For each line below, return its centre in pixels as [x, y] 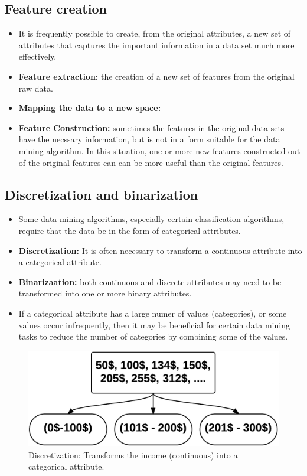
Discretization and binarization [102, 194]
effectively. [37, 56]
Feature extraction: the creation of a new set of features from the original [156, 76]
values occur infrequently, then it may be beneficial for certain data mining [154, 325]
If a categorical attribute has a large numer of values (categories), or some [153, 313]
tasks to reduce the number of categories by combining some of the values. [153, 336]
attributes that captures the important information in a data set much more [156, 45]
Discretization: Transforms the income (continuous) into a [133, 454]
